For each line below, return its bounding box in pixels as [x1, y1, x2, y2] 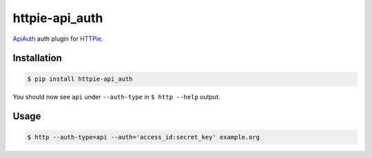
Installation [12, 52, 62, 64]
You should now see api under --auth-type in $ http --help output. [12, 92, 220, 101]
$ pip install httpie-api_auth [27, 75, 134, 83]
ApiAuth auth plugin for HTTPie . [12, 34, 103, 43]
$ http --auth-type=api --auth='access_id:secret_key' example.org [27, 133, 260, 141]
